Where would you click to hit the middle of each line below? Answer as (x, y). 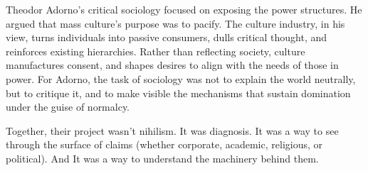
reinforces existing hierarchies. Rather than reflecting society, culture (156, 51)
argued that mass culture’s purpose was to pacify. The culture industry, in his (175, 23)
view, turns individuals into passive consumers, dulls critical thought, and (167, 37)
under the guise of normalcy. (68, 107)
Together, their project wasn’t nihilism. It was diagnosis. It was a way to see (172, 130)
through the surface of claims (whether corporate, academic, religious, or (164, 144)
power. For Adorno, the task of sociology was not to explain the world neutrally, (181, 78)
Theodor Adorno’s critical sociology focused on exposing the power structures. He (184, 9)
